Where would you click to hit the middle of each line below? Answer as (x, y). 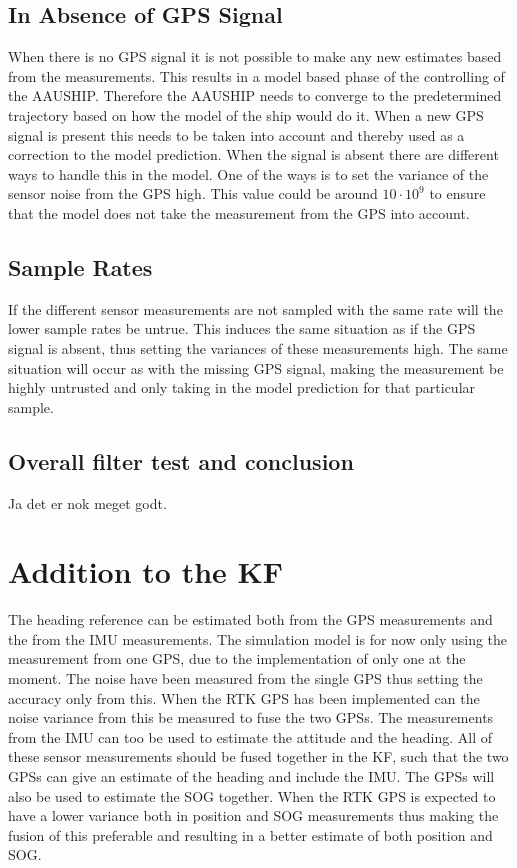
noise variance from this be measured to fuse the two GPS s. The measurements (251, 717)
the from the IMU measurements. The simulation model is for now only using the (258, 638)
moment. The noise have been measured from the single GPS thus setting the (245, 678)
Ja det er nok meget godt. (87, 502)
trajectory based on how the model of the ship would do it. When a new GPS (246, 114)
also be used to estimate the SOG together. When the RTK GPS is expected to (252, 795)
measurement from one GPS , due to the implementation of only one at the (237, 658)
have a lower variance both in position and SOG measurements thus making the (253, 815)
